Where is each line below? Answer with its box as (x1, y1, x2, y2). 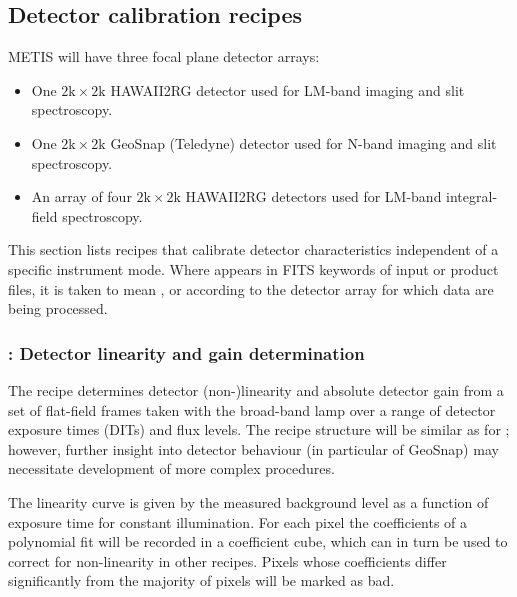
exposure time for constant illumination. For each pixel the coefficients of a (8, 511, 468, 532)
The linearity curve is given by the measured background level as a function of (8, 491, 489, 512)
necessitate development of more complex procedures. (8, 458, 335, 479)
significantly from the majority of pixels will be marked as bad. (8, 570, 395, 591)
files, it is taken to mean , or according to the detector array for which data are (8, 278, 494, 299)
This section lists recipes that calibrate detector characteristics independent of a (8, 239, 499, 260)
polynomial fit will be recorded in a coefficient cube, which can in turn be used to (8, 531, 508, 552)
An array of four (31, 186, 132, 207)
